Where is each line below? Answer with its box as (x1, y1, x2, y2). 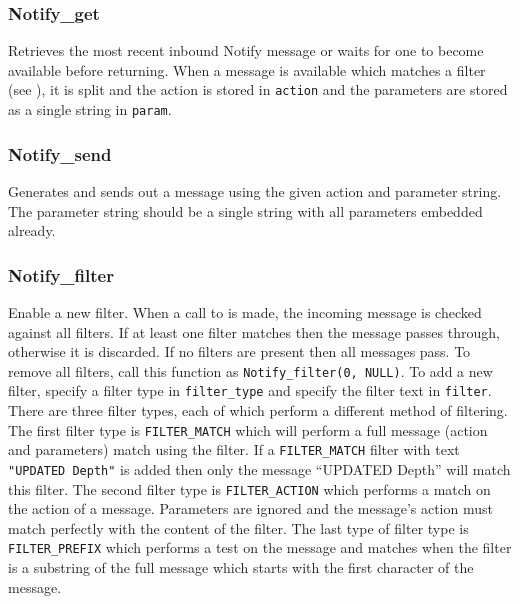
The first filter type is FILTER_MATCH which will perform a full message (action (8, 419, 488, 440)
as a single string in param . (8, 99, 172, 120)
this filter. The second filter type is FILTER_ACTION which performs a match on (8, 478, 491, 499)
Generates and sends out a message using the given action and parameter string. (8, 180, 502, 201)
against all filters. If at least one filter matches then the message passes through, (8, 321, 500, 342)
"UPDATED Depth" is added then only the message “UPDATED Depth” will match (8, 458, 511, 479)
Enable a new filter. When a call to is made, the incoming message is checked (8, 301, 482, 322)
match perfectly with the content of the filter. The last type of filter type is (8, 517, 469, 538)
